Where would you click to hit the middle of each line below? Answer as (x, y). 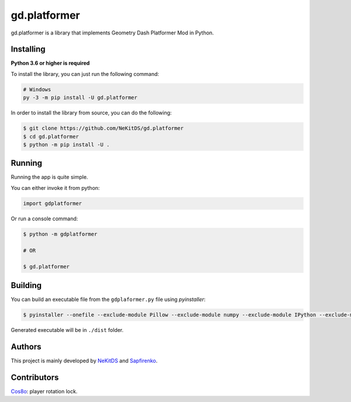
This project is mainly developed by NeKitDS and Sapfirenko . (84, 361)
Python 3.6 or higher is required (50, 63)
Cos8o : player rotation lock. (44, 391)
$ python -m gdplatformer (60, 234)
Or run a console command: (44, 219)
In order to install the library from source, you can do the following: (91, 113)
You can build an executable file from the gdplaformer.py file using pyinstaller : (108, 299)
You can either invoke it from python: (55, 188)
